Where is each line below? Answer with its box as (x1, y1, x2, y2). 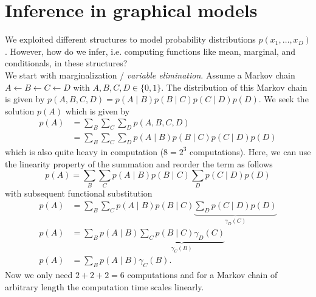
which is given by (65, 104, 130, 117)
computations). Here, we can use (190, 145, 311, 158)
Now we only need (5, 268, 73, 281)
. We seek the (258, 93, 309, 105)
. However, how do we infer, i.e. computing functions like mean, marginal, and (5, 44, 296, 57)
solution (5, 104, 35, 117)
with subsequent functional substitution (5, 187, 153, 200)
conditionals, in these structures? (5, 57, 128, 69)
